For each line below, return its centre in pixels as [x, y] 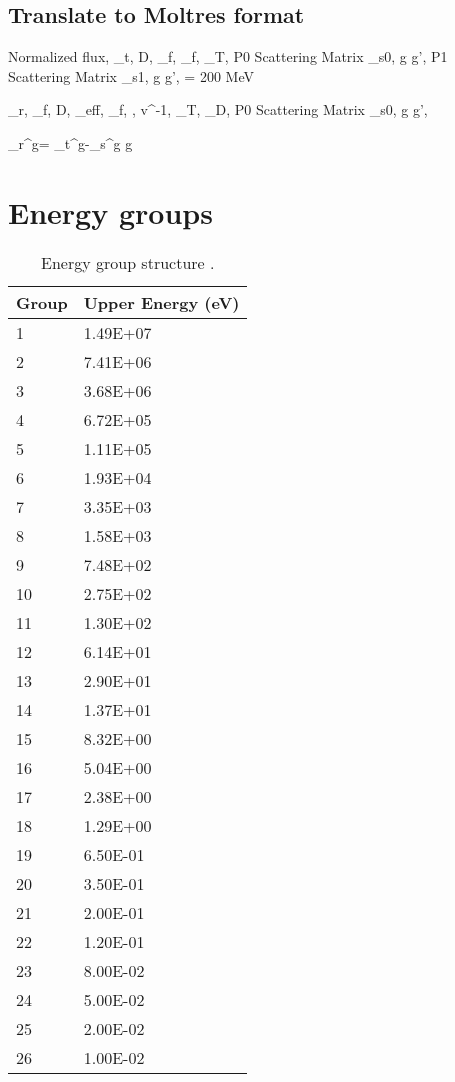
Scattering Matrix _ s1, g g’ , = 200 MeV [131, 75]
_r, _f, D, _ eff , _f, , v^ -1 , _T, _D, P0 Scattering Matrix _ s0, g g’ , [218, 109]
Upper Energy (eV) [161, 302]
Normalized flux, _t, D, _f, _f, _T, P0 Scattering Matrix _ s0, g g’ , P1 [228, 56]
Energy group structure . [128, 262]
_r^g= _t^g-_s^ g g [70, 142]
